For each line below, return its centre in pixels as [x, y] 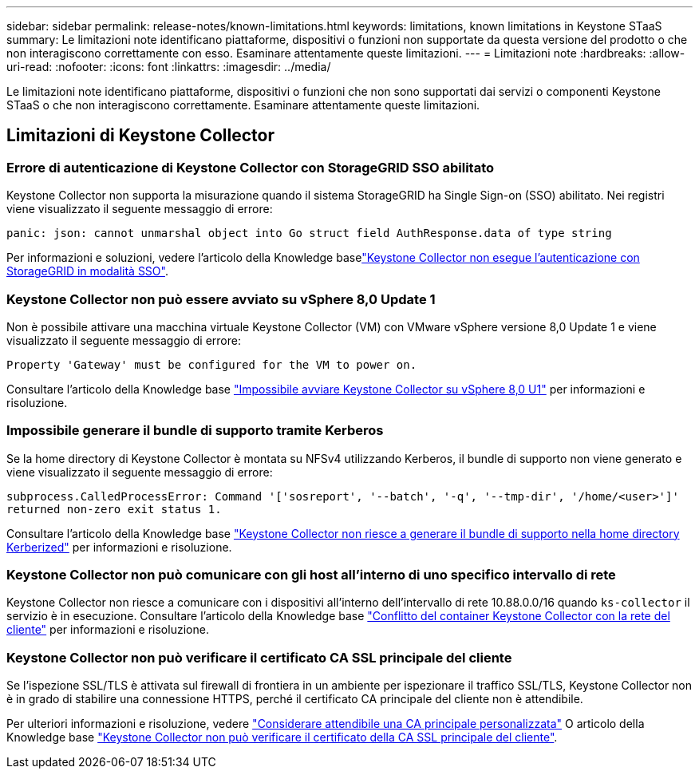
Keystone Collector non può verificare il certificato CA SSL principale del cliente [259, 657]
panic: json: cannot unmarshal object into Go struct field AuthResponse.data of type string [309, 233]
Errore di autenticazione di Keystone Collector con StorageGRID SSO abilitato [251, 167]
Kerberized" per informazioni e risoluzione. [119, 547]
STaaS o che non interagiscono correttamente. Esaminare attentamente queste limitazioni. [243, 105]
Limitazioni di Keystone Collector [140, 136]
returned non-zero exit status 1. [114, 509]
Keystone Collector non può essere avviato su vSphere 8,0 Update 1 [221, 299]
